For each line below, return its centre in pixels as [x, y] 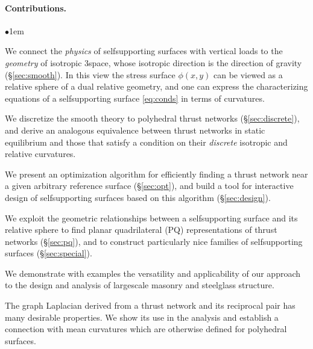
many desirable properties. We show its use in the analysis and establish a [142, 317]
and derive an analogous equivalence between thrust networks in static [135, 130]
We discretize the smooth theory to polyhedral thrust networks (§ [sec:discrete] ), [152, 118]
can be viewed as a [248, 74]
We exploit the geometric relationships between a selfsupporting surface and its [151, 218]
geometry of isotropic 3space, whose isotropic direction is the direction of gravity [153, 62]
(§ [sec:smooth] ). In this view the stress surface [90, 74]
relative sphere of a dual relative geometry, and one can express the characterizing [156, 86]
